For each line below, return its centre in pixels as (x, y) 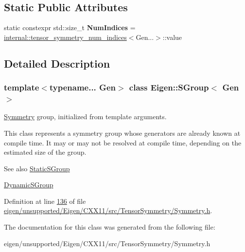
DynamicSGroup (29, 185)
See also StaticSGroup (37, 168)
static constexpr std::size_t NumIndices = (70, 27)
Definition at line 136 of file (45, 201)
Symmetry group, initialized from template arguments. (85, 117)
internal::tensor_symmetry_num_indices (65, 37)
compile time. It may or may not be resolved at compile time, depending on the (123, 142)
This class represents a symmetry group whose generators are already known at (122, 133)
